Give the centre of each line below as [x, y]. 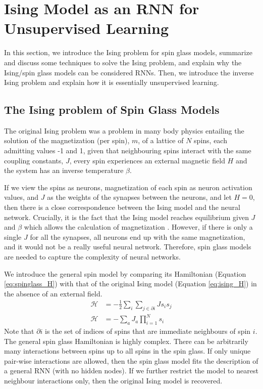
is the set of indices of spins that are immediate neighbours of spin [148, 331]
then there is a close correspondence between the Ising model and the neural [122, 207]
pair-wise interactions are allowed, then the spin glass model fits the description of [131, 360]
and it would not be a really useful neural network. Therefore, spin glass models [128, 247]
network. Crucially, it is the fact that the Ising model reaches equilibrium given [126, 217]
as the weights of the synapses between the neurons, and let [139, 197]
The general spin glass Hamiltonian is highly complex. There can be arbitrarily [126, 341]
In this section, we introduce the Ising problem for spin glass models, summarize [128, 52]
